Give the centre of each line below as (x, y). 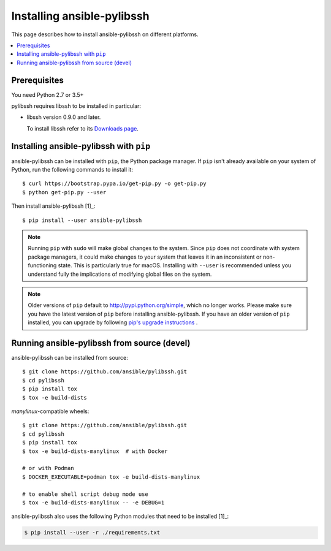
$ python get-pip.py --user (64, 192)
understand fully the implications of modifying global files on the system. (120, 274)
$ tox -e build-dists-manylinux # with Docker (95, 451)
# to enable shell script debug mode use (85, 494)
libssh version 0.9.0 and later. (64, 117)
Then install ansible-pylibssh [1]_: (53, 206)
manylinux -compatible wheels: (50, 411)
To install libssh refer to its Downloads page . (83, 128)
